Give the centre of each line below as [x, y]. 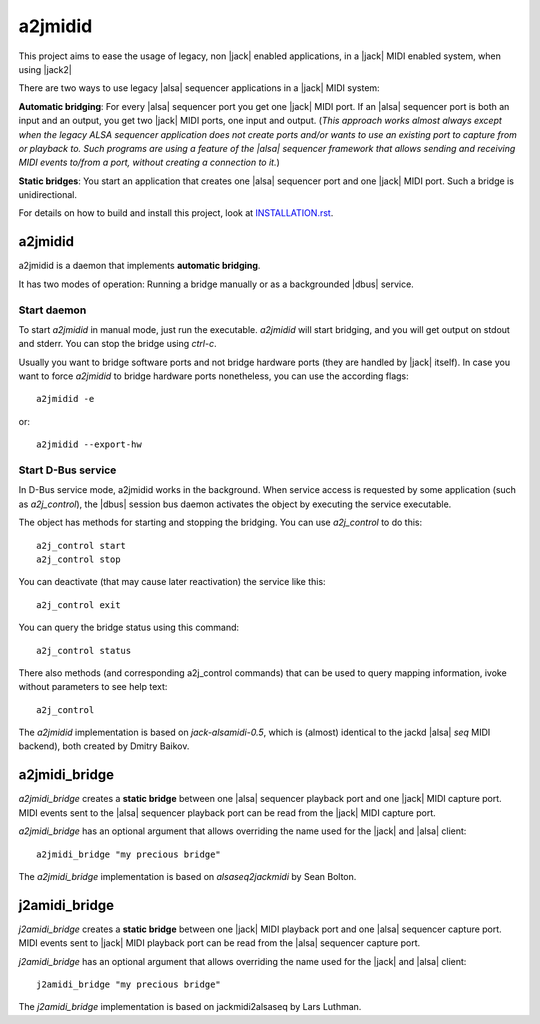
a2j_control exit [78, 604]
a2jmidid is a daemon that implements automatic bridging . [139, 266]
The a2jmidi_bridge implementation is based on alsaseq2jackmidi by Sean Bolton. [187, 876]
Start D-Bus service [67, 470]
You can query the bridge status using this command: [129, 627]
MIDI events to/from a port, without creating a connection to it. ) [149, 162]
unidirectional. [48, 195]
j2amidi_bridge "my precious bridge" [129, 984]
